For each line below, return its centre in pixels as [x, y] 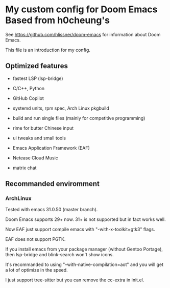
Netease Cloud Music [35, 158]
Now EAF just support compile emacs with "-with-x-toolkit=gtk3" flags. [80, 230]
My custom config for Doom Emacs [81, 9]
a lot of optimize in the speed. [37, 270]
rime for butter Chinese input [43, 128]
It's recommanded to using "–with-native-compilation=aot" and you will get [84, 264]
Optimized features [37, 66]
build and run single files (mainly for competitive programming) [79, 118]
